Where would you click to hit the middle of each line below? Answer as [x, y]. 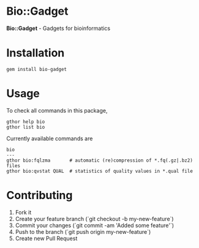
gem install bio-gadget [37, 69]
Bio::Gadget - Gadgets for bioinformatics [58, 28]
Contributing [39, 195]
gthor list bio [26, 127]
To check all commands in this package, [57, 110]
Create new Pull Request [46, 238]
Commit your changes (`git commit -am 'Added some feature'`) [95, 225]
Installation [36, 53]
